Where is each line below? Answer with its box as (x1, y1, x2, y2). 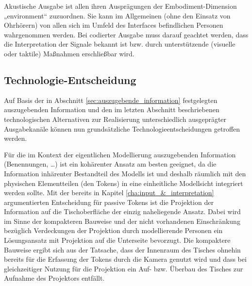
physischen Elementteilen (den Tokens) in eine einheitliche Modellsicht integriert (4, 178, 243, 188)
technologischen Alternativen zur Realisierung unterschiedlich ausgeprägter (4, 114, 227, 124)
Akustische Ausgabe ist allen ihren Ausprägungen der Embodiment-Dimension (4, 1, 237, 11)
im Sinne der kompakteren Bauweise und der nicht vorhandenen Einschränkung (4, 216, 240, 226)
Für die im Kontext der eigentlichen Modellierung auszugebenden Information (4, 149, 236, 159)
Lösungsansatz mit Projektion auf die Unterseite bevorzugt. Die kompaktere (4, 235, 231, 245)
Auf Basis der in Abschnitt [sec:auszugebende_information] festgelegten (4, 95, 218, 105)
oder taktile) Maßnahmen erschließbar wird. (4, 48, 134, 58)
